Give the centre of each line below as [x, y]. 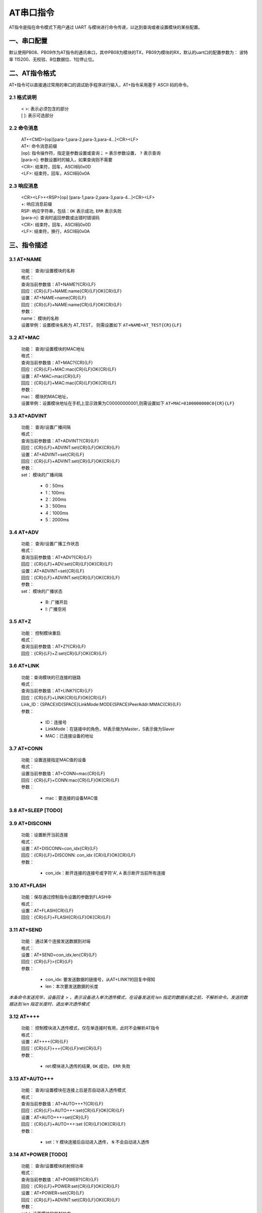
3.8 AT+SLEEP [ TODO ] [36, 810]
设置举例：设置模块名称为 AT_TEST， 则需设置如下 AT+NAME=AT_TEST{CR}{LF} [101, 325]
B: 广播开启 [57, 602]
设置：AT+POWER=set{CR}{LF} [53, 1193]
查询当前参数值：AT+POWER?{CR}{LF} [60, 1180]
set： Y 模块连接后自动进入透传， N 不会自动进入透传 [98, 1142]
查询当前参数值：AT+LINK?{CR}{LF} [57, 691]
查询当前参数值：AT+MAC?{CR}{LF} [57, 362]
